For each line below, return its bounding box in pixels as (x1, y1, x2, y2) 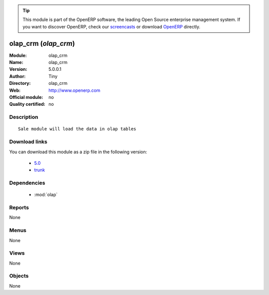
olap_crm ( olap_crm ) (9, 39, 75, 47)
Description (9, 114, 38, 121)
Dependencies (9, 180, 46, 187)
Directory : (9, 80, 31, 86)
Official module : (9, 94, 43, 100)
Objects (9, 273, 29, 280)
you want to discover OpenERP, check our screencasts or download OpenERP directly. (22, 23, 201, 29)
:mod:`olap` (34, 192, 58, 198)
